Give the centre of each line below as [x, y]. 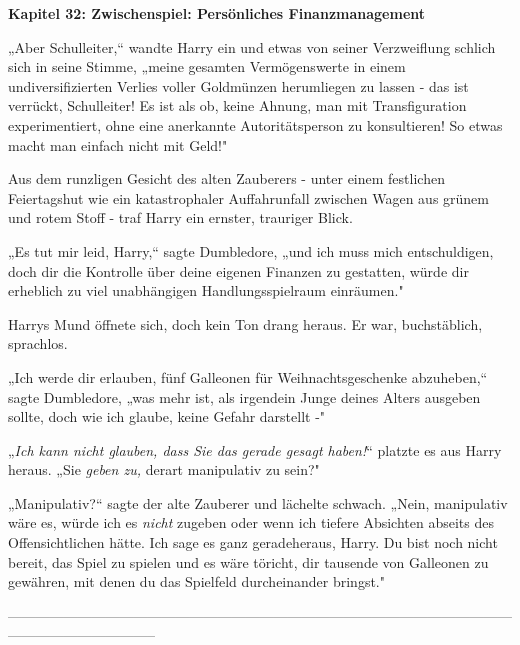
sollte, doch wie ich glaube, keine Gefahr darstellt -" [167, 416]
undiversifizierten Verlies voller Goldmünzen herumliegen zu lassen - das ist [238, 85]
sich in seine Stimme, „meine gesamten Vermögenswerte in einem [207, 66]
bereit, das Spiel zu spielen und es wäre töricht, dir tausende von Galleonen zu [248, 561]
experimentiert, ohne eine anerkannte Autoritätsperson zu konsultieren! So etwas [255, 124]
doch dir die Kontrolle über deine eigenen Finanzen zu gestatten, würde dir [238, 270]
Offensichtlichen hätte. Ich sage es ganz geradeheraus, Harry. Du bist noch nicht [253, 542]
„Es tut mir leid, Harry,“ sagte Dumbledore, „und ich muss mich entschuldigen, [251, 250]
